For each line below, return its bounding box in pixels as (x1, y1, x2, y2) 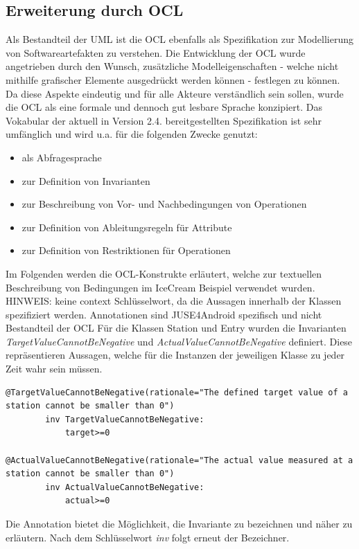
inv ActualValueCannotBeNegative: (45, 482, 204, 492)
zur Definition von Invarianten (21, 173, 150, 188)
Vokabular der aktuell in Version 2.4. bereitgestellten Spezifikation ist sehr (6, 113, 322, 127)
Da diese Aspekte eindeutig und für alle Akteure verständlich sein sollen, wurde (6, 86, 344, 100)
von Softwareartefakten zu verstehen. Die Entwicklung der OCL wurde (6, 45, 306, 60)
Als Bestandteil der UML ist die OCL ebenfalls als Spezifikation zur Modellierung (6, 32, 353, 46)
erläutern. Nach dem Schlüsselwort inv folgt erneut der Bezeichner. (6, 530, 290, 544)
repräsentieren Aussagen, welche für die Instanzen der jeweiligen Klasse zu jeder (6, 348, 345, 362)
